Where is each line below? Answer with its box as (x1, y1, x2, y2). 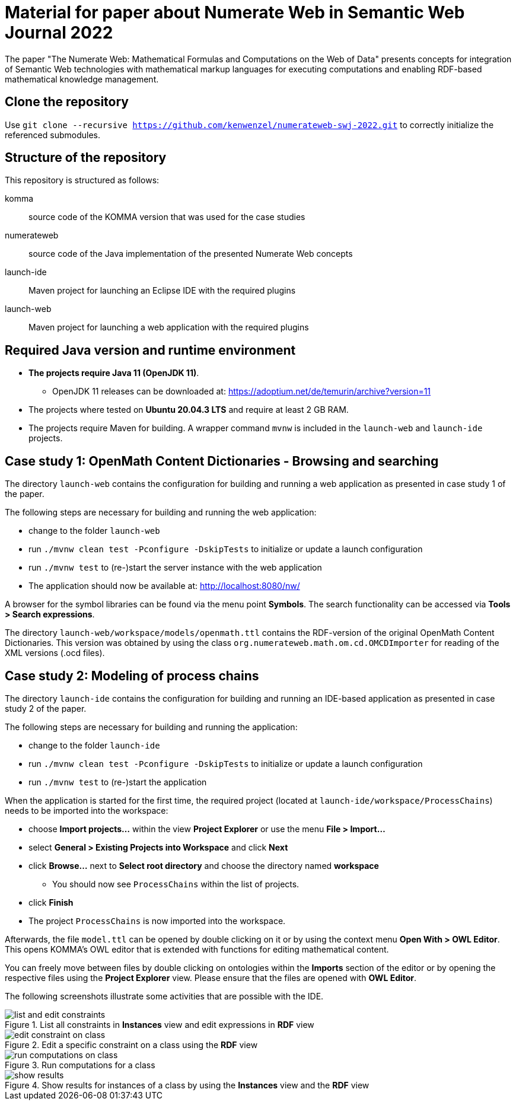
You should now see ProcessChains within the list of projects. (52, 878, 300, 889)
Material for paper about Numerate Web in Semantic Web (5, 2, 465, 23)
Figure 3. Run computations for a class (5, 1059, 155, 1070)
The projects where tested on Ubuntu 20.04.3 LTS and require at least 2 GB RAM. (28, 405, 349, 415)
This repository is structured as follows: (5, 175, 160, 186)
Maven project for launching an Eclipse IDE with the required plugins (28, 285, 296, 296)
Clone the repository (5, 94, 129, 110)
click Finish (28, 897, 74, 907)
